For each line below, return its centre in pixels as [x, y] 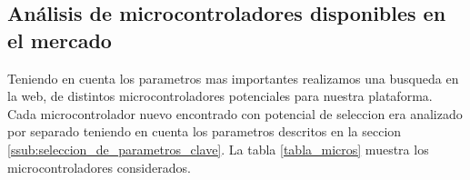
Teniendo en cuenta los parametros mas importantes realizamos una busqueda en [233, 78]
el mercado [60, 40]
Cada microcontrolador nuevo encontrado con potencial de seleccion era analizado [235, 113]
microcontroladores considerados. [99, 167]
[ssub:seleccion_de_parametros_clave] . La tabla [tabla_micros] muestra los [218, 149]
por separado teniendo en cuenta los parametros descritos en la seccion [205, 131]
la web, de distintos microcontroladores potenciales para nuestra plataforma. [220, 96]
